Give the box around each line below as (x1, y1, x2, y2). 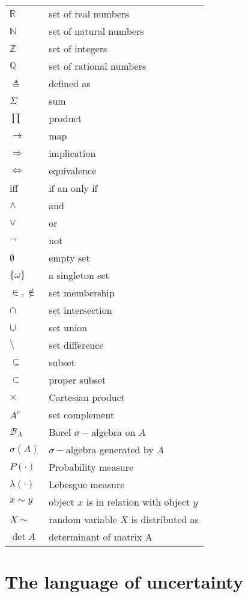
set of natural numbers (49, 24, 144, 38)
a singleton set (49, 268, 109, 282)
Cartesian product (49, 390, 126, 404)
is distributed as (131, 512, 199, 526)
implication (49, 146, 96, 160)
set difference (49, 338, 104, 352)
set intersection (49, 303, 112, 317)
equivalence (49, 164, 97, 177)
